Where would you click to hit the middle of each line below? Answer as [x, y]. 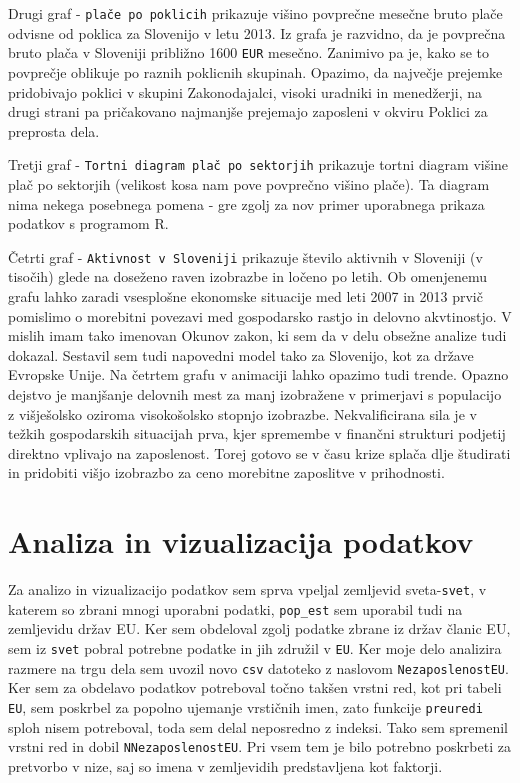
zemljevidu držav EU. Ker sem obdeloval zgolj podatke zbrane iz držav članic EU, [259, 628]
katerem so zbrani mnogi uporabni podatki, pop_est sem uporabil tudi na [235, 608]
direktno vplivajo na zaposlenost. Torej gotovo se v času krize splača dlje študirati [259, 452]
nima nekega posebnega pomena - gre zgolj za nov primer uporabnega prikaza [246, 203]
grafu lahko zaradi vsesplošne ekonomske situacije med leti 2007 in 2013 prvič [245, 295]
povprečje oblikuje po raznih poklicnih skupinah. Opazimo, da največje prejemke [255, 71]
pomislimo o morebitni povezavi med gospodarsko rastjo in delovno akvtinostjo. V [260, 315]
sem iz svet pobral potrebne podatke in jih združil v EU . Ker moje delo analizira [255, 647]
